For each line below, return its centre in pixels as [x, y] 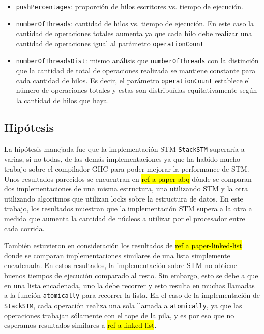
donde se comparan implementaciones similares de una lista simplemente [117, 255]
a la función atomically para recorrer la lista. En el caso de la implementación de [132, 295]
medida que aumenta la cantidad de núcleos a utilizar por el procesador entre [125, 219]
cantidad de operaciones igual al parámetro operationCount [110, 43]
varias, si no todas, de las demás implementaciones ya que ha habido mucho [122, 159]
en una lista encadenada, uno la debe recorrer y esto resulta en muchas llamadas [129, 285]
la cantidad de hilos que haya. [63, 100]
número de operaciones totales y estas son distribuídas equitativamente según [137, 90]
